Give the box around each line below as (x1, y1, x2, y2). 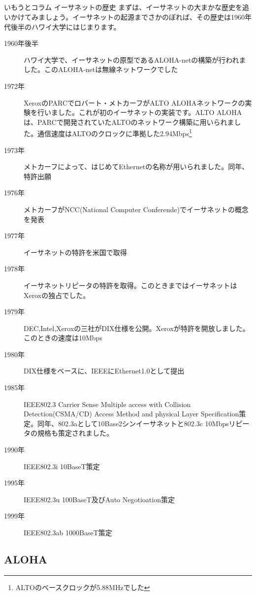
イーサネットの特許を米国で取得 (24, 247, 127, 257)
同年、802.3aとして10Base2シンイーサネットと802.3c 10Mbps (37, 418, 229, 428)
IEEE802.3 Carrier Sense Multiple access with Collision (24, 399, 191, 409)
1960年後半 (4, 38, 38, 48)
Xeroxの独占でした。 (24, 290, 90, 300)
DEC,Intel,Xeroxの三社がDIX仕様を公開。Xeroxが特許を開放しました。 (24, 323, 250, 333)
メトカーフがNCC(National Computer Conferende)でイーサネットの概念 (24, 204, 249, 214)
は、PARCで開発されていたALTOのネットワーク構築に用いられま (24, 116, 234, 127)
